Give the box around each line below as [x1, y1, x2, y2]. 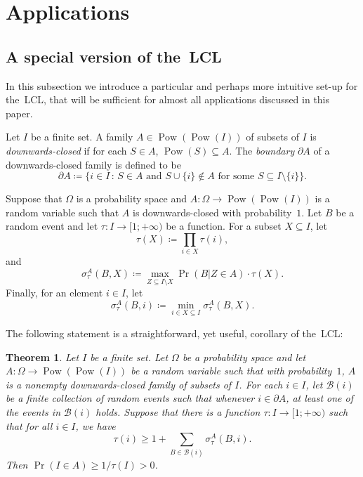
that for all [6, 418, 53, 433]
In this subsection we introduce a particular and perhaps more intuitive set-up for [6, 78, 358, 93]
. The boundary [229, 143, 295, 157]
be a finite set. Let [90, 349, 169, 364]
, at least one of [286, 391, 354, 405]
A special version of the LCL [6, 45, 222, 67]
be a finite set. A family [30, 129, 133, 144]
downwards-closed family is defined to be [6, 157, 181, 171]
